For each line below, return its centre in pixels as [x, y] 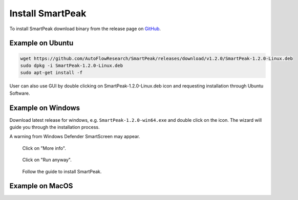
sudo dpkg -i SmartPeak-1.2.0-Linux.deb [71, 65]
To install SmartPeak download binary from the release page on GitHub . [85, 29]
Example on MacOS [41, 186]
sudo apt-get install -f [51, 73]
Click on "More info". [44, 148]
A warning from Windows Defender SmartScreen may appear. [75, 137]
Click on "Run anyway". [47, 160]
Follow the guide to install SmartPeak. [62, 171]
